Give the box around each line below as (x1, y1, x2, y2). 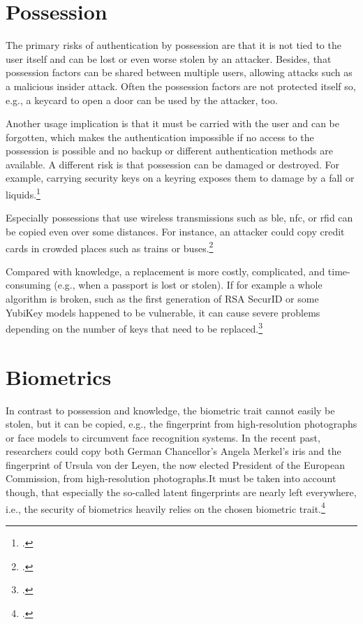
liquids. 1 (6, 185, 40, 201)
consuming (6, 277, 51, 292)
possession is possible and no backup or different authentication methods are (6, 143, 333, 158)
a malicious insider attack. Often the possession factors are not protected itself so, (6, 78, 356, 93)
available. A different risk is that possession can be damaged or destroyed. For (6, 157, 340, 171)
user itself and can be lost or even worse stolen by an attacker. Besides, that (6, 51, 332, 66)
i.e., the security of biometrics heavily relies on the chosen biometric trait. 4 (6, 499, 325, 516)
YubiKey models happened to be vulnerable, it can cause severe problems (6, 305, 320, 319)
